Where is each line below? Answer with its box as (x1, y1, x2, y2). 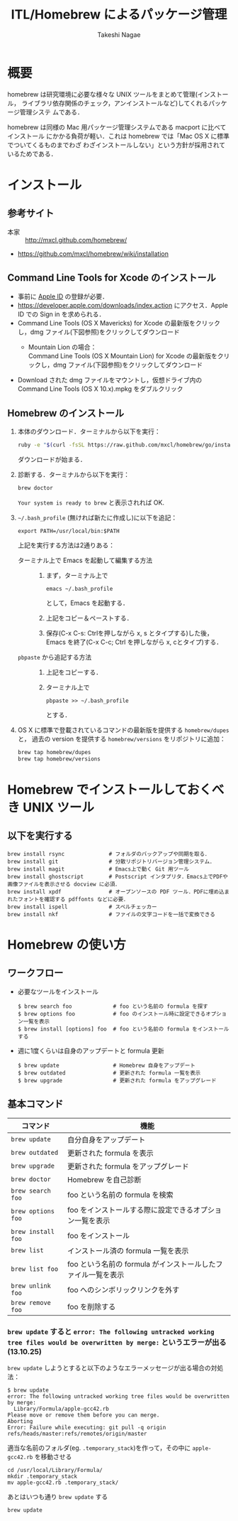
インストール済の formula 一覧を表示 (67, 1245, 189, 1255)
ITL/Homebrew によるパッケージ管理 (11, 6, 227, 23)
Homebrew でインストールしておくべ (7, 782, 225, 797)
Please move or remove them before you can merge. (7, 1412, 160, 1419)
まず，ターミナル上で (45, 571, 108, 580)
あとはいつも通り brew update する (7, 1492, 108, 1500)
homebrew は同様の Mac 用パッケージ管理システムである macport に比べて (7, 122, 227, 131)
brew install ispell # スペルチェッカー (7, 903, 157, 910)
